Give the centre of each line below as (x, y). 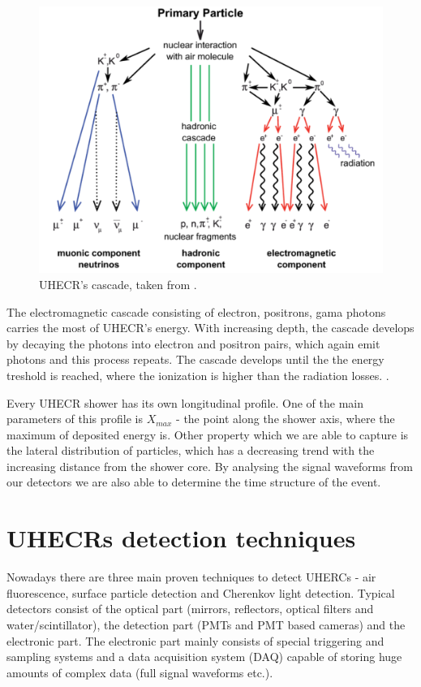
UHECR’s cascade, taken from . (118, 284)
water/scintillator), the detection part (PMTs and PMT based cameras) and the (206, 624)
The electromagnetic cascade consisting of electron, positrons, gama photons (196, 311)
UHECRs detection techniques (181, 538)
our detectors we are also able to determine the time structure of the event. (194, 482)
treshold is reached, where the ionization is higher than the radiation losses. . (198, 375)
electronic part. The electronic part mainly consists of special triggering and (195, 640)
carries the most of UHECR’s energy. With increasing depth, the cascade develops (210, 328)
